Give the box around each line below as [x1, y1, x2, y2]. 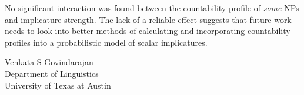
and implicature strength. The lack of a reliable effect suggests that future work [5, 13, 292, 25]
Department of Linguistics [5, 67, 99, 79]
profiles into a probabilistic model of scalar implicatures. [5, 36, 208, 48]
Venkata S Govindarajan [5, 56, 93, 68]
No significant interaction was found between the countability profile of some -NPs [5, 2, 299, 13]
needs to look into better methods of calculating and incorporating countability [5, 25, 290, 37]
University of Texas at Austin [5, 79, 111, 91]
